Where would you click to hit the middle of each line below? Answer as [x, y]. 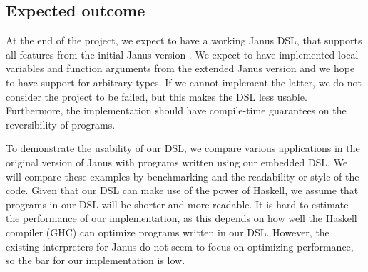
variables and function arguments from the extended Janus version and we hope [180, 68]
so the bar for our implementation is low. [96, 260]
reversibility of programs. [61, 124]
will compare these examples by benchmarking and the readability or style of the [183, 176]
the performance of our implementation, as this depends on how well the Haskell [182, 218]
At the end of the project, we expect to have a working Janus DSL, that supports [184, 40]
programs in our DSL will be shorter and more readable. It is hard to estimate [177, 204]
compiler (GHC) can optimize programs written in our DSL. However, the [168, 232]
